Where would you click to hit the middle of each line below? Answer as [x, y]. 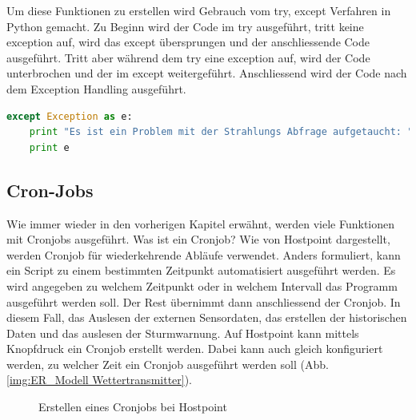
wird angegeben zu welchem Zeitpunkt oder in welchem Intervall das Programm [202, 285]
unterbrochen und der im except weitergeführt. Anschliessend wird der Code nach [207, 73]
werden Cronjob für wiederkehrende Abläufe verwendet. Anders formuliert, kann [204, 254]
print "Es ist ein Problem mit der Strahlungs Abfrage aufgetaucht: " [221, 132]
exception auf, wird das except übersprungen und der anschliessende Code [188, 42]
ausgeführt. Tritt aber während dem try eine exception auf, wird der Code [188, 57]
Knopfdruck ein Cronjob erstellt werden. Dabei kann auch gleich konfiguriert [195, 349]
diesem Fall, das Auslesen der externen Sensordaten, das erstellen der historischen [207, 317]
